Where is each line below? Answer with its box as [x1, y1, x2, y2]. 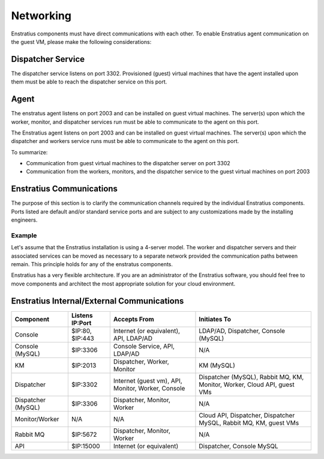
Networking [11, 9, 72, 22]
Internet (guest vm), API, [113, 376, 182, 385]
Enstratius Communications [11, 184, 118, 194]
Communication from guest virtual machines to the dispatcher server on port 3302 [26, 160, 230, 167]
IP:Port [71, 318, 92, 327]
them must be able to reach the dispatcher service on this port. [11, 78, 167, 85]
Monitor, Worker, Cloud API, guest [199, 380, 295, 389]
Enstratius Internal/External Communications [11, 296, 184, 306]
